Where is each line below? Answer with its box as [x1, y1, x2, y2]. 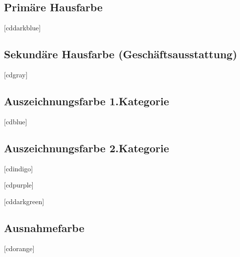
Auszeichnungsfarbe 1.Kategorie [4, 93, 169, 108]
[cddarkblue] [4, 23, 41, 33]
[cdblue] [4, 116, 27, 126]
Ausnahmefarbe [4, 220, 85, 235]
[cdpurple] [4, 180, 34, 190]
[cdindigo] [4, 163, 33, 173]
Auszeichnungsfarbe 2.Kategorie [4, 140, 169, 155]
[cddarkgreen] [4, 196, 44, 206]
